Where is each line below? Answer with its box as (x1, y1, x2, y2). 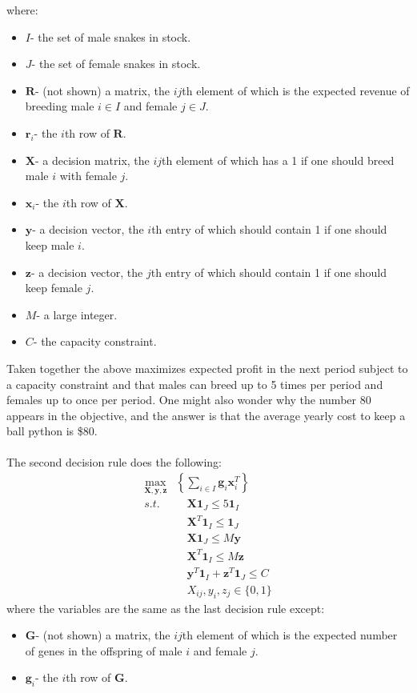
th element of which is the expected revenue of (182, 82, 410, 98)
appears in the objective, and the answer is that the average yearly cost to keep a (6, 407, 406, 423)
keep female (25, 279, 82, 296)
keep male (25, 236, 74, 253)
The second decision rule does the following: (6, 454, 222, 471)
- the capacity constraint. (33, 333, 157, 350)
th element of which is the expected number (182, 627, 398, 643)
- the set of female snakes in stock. (31, 55, 201, 72)
